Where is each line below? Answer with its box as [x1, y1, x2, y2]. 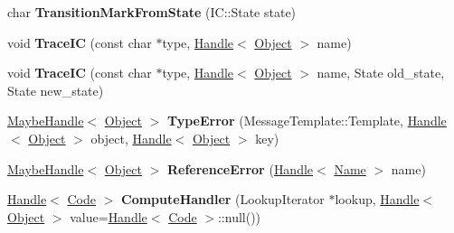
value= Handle [70, 207, 147, 226]
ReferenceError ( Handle [166, 159, 314, 178]
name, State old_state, [317, 63, 445, 82]
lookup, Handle [335, 190, 420, 209]
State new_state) [7, 80, 104, 99]
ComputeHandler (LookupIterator [121, 190, 325, 209]
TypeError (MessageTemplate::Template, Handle [166, 111, 447, 130]
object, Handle [90, 128, 172, 147]
